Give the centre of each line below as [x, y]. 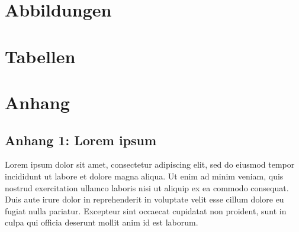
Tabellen [40, 56]
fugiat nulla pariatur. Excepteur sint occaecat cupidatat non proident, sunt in [146, 210]
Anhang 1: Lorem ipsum [81, 140]
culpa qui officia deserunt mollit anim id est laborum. [102, 222]
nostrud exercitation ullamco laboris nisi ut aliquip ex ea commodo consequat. [147, 187]
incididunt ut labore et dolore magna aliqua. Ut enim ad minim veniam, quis [144, 176]
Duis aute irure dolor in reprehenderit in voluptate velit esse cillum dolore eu [144, 199]
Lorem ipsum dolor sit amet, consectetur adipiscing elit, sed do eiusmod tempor [150, 164]
